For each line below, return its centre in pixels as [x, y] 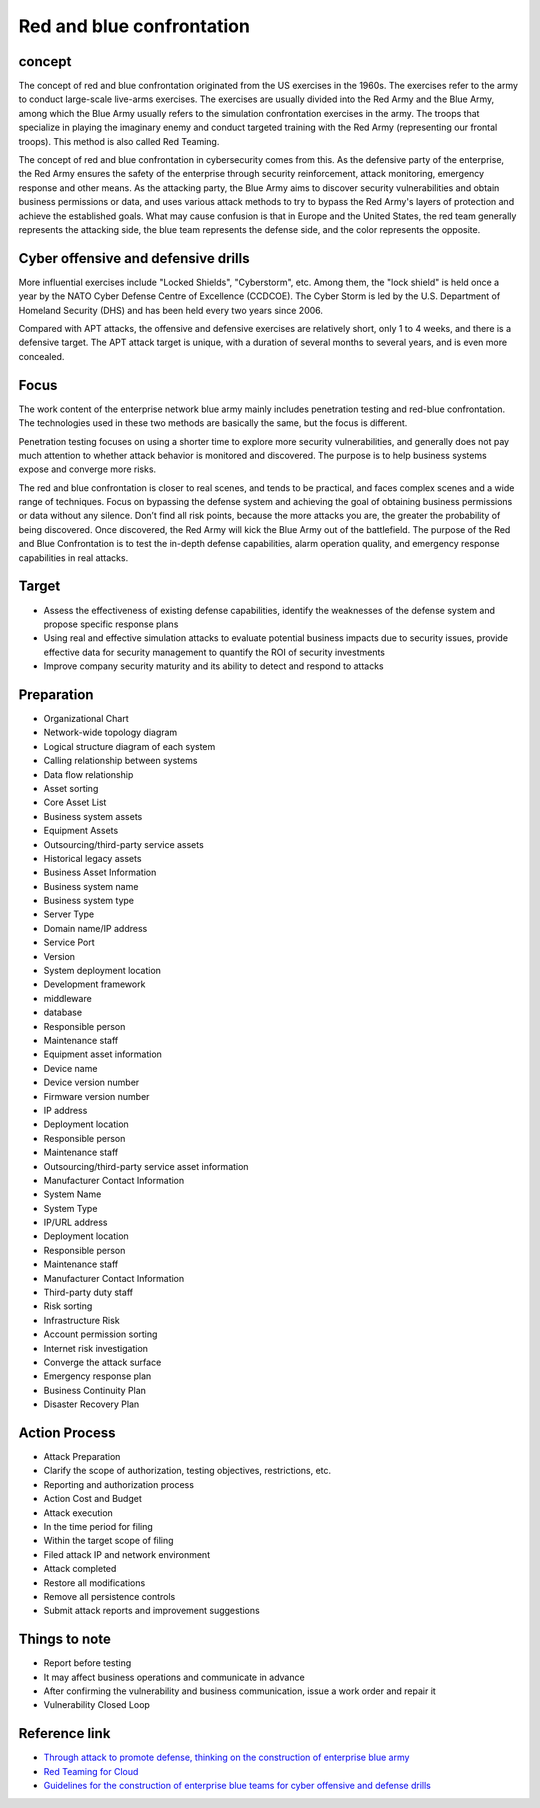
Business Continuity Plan [95, 1390]
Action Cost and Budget [92, 1499]
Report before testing [87, 1663]
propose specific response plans [111, 624]
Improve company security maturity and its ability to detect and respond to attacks [213, 666]
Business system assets [93, 816]
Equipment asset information [102, 1054]
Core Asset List [75, 802]
